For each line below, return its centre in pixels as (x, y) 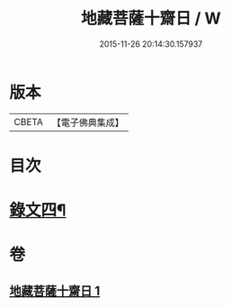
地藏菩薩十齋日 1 (55, 290)
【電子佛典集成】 (88, 122)
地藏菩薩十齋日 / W (151, 18)
